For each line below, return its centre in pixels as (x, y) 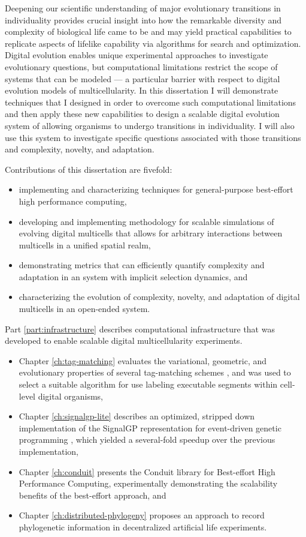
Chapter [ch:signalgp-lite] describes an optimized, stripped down (137, 416)
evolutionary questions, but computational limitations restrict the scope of (141, 66)
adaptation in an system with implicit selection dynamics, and (133, 276)
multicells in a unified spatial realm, (85, 244)
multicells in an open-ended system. (84, 309)
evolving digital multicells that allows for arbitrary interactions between (151, 233)
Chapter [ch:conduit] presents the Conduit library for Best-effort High (147, 471)
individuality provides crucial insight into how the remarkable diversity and (143, 19)
